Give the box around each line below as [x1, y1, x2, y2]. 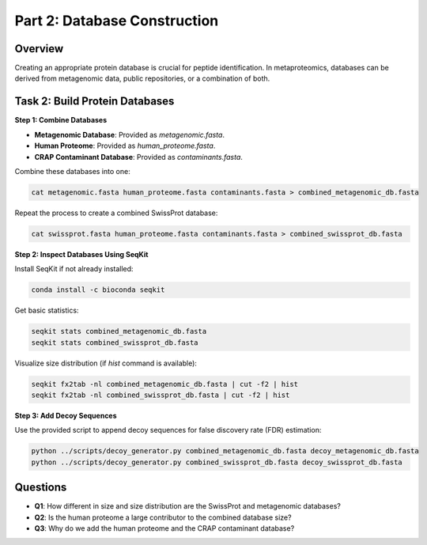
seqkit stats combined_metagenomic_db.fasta [31, 327, 207, 336]
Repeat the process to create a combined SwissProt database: [14, 208, 218, 218]
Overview [14, 42, 64, 55]
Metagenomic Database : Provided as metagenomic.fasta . [34, 130, 225, 139]
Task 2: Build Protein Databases [14, 95, 175, 108]
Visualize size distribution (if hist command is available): [14, 358, 198, 368]
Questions [14, 481, 67, 494]
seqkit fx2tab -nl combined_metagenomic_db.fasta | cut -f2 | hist [31, 380, 299, 388]
